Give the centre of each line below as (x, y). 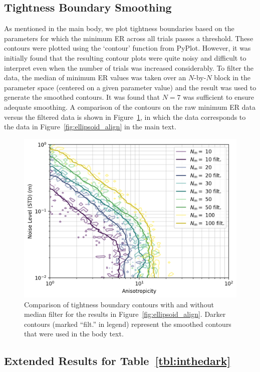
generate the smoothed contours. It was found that (82, 97)
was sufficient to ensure (219, 97)
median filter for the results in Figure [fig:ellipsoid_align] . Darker (125, 314)
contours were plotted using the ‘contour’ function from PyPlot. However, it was (127, 48)
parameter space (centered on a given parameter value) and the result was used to (130, 87)
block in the (232, 77)
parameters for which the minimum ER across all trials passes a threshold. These (129, 38)
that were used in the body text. (74, 334)
